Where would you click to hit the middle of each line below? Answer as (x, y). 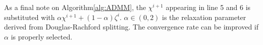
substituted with (30, 17)
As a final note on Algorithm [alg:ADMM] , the (75, 7)
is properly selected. (42, 36)
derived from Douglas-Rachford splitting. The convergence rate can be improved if (131, 27)
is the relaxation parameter (204, 17)
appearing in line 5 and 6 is (208, 7)
